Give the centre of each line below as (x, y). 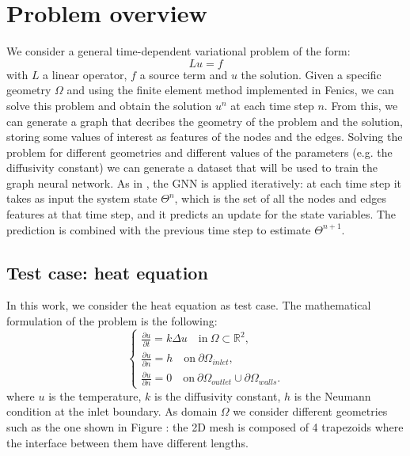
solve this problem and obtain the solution (109, 105)
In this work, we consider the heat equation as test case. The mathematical (189, 305)
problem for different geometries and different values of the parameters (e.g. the (199, 152)
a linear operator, (85, 74)
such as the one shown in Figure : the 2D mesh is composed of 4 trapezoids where (205, 426)
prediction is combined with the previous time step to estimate (159, 229)
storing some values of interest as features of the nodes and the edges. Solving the (205, 137)
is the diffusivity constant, (218, 395)
